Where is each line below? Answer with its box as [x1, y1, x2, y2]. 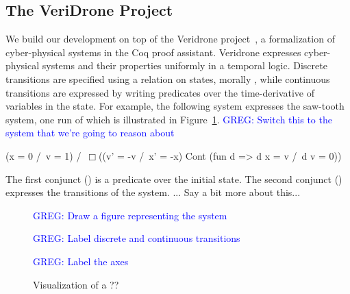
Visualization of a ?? [33, 277, 119, 291]
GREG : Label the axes [33, 254, 129, 268]
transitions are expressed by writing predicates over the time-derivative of [5, 85, 314, 99]
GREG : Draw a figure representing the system [33, 208, 227, 222]
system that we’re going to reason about [5, 125, 175, 140]
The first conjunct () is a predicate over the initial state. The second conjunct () [5, 171, 342, 186]
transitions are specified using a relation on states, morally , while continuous [5, 71, 330, 86]
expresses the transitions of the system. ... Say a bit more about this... [5, 185, 301, 199]
